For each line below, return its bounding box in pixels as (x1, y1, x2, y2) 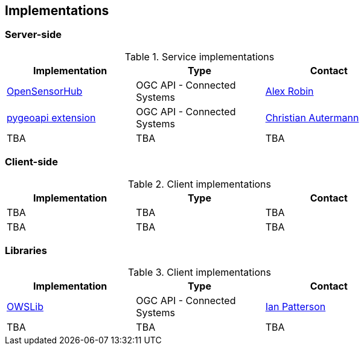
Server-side (5, 28, 62, 41)
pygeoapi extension (7, 111, 96, 124)
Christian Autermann (265, 111, 359, 124)
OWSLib (7, 301, 43, 313)
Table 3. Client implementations (128, 266, 271, 279)
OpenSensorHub (7, 84, 83, 97)
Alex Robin (265, 84, 314, 97)
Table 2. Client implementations (127, 177, 272, 190)
